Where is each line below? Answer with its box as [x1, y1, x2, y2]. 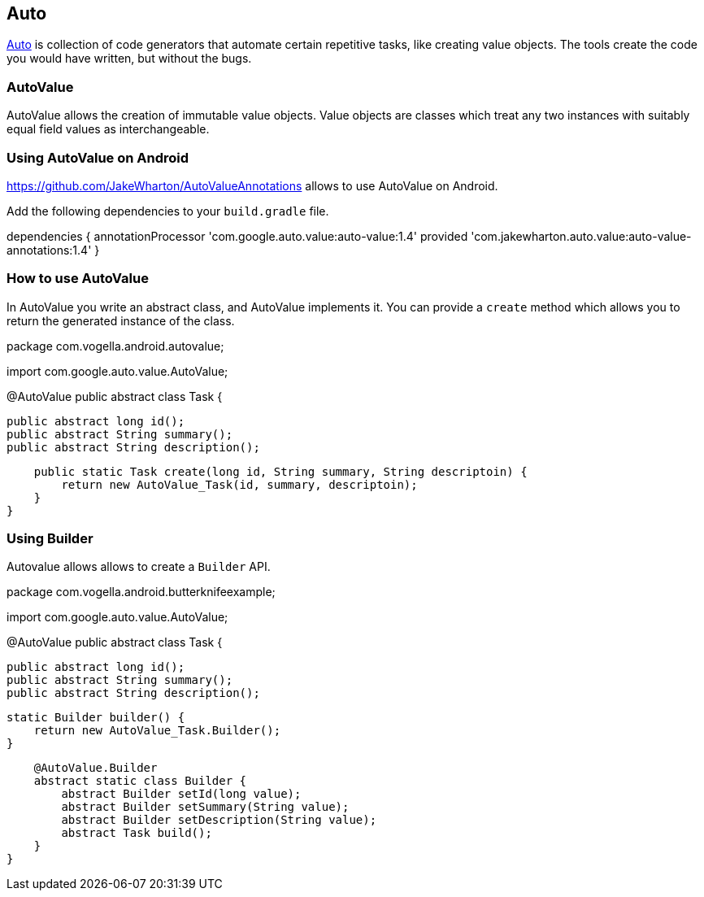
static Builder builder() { [7, 711, 185, 725]
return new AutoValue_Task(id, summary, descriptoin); [61, 477, 418, 491]
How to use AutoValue [7, 270, 149, 287]
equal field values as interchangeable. [7, 122, 210, 137]
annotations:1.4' [7, 242, 92, 257]
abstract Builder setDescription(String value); [61, 813, 377, 827]
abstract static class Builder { [33, 774, 247, 788]
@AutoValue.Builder [33, 761, 158, 775]
